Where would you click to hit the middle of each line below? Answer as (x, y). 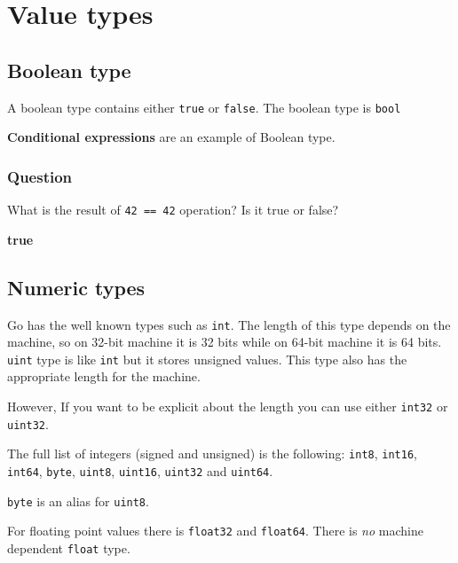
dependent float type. (69, 547)
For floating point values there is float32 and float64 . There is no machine (215, 531)
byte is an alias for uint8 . (78, 500)
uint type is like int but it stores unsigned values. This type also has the (207, 359)
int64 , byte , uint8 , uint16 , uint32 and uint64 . (140, 470)
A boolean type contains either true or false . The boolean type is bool (204, 107)
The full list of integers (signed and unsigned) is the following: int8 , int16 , (212, 454)
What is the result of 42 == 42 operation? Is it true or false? (173, 210)
